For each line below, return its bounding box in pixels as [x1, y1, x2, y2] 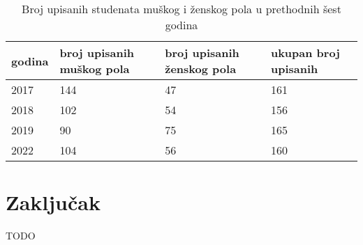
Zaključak [6, 188, 101, 216]
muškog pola [59, 61, 130, 77]
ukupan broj [270, 45, 340, 61]
